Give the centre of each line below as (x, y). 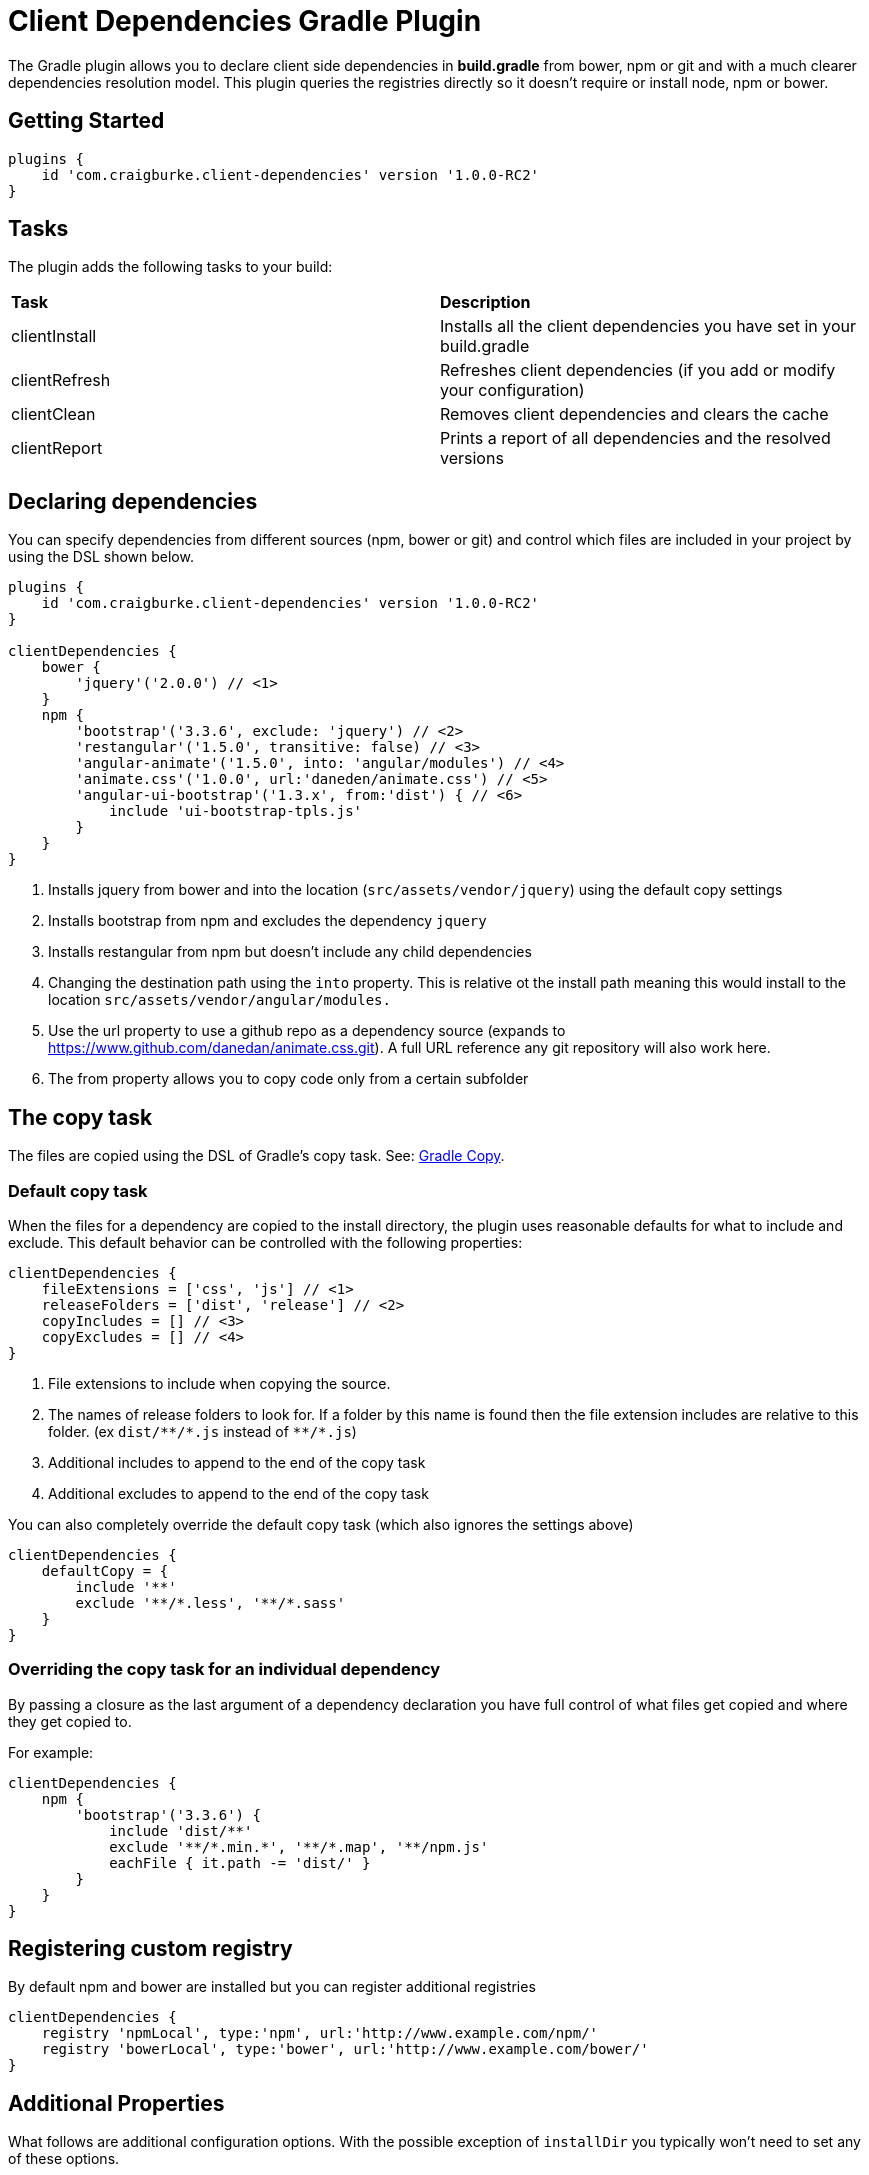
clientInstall (54, 336)
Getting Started (86, 121)
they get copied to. (70, 1721)
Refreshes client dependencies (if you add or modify (638, 370)
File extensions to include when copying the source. (219, 1383)
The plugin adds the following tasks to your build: (170, 267)
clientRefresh (61, 380)
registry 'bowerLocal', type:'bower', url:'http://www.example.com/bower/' (345, 2049)
